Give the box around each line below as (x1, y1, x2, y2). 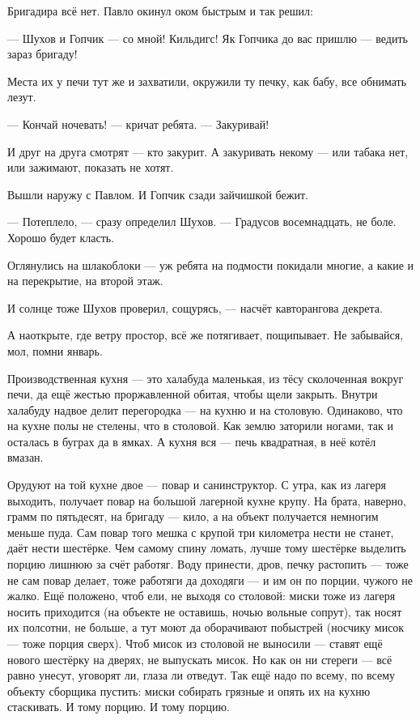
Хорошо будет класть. (7, 228, 115, 245)
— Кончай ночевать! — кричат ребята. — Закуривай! (7, 115, 269, 132)
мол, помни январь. (7, 342, 103, 359)
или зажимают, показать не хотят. (7, 159, 174, 176)
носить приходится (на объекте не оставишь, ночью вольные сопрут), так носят (7, 603, 402, 620)
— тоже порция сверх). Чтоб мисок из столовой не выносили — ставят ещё (7, 635, 383, 651)
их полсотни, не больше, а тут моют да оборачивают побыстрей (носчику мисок (7, 619, 405, 636)
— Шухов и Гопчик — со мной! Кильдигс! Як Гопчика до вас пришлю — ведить (7, 29, 408, 46)
